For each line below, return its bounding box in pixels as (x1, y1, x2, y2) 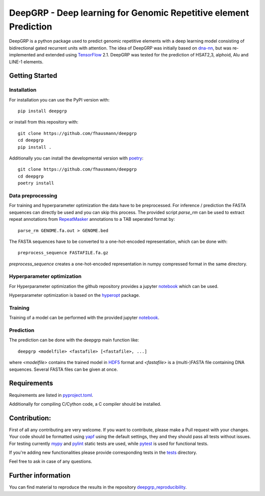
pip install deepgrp (18, 108, 67, 114)
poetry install (18, 181, 54, 186)
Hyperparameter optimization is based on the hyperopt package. (9, 292, 140, 298)
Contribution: (9, 414, 52, 422)
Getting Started (9, 72, 57, 80)
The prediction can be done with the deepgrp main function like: (9, 337, 139, 343)
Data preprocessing (9, 192, 57, 199)
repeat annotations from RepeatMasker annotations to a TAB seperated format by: (9, 216, 175, 222)
